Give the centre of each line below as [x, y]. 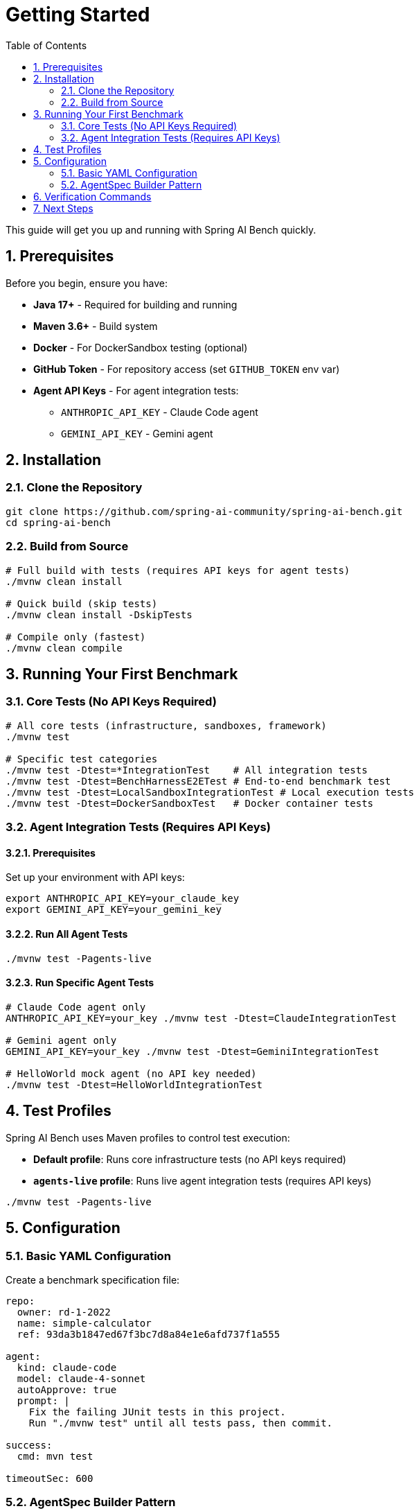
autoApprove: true [67, 1389]
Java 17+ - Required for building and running [135, 304]
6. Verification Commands [92, 196]
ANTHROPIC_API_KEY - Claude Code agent [160, 412]
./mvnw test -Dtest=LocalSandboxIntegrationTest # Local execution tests [210, 792]
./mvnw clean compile [64, 648]
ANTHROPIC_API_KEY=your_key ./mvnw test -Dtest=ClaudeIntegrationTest [201, 1018]
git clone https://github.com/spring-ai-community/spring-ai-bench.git [204, 511]
